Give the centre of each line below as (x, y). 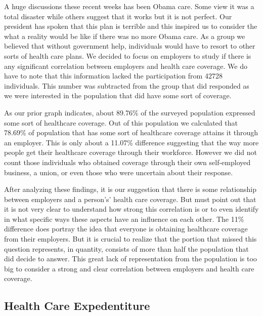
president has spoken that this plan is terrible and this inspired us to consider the (131, 26)
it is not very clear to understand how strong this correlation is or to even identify (131, 209)
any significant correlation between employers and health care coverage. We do (126, 66)
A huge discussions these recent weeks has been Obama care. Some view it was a (129, 6)
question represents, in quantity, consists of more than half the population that (126, 248)
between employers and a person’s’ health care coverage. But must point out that (130, 199)
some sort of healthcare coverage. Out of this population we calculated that (121, 122)
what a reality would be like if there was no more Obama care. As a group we (125, 36)
